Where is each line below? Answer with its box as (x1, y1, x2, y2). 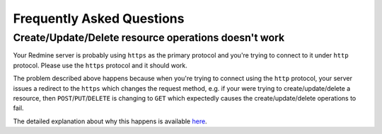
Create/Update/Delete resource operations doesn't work (13, 31, 285, 44)
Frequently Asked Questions (13, 11, 185, 26)
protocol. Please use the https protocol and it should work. (13, 61, 187, 69)
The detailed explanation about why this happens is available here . (13, 117, 208, 125)
